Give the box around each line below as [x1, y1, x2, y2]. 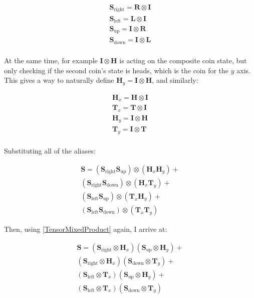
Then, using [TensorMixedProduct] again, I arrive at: [4, 223, 167, 234]
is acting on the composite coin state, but [119, 55, 247, 65]
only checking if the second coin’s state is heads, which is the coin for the [4, 65, 229, 75]
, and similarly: [152, 75, 198, 85]
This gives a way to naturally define [4, 75, 114, 85]
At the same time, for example [4, 55, 98, 65]
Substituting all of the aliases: [4, 145, 96, 156]
